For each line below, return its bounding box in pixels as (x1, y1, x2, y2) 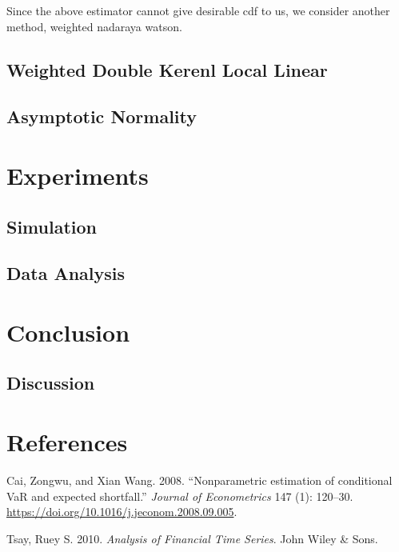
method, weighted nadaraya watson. (6, 18, 182, 34)
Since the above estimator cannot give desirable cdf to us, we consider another (6, 2, 390, 18)
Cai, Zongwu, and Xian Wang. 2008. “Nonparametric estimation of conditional (6, 471, 393, 488)
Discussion (6, 370, 95, 395)
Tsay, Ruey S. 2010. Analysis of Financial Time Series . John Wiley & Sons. (6, 530, 378, 546)
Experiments (6, 158, 149, 191)
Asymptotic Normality (6, 104, 198, 129)
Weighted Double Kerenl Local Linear (6, 57, 328, 82)
